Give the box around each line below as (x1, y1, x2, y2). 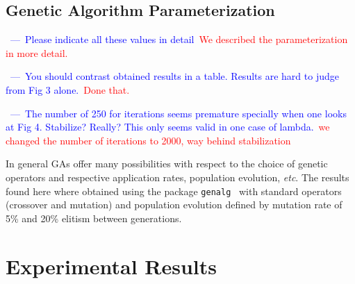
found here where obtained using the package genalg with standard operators (6, 183, 342, 198)
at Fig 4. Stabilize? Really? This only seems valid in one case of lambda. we (6, 119, 330, 134)
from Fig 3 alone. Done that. (6, 82, 130, 97)
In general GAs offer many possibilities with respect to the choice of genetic (6, 156, 328, 171)
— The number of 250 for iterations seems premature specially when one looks (10, 106, 347, 120)
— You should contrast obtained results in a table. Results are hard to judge (10, 69, 339, 83)
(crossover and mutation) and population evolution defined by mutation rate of (6, 197, 342, 212)
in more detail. (6, 45, 68, 60)
